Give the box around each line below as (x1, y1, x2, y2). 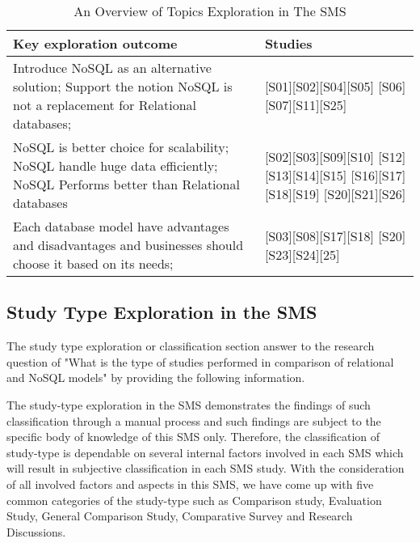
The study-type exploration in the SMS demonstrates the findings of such (6, 396, 371, 413)
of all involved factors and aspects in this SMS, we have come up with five (6, 475, 374, 492)
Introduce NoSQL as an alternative (13, 58, 212, 77)
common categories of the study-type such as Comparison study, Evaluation (6, 491, 382, 508)
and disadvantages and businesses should (13, 235, 244, 254)
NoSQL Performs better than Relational (13, 175, 240, 193)
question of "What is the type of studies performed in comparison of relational (6, 353, 394, 370)
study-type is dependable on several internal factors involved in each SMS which (6, 443, 404, 460)
